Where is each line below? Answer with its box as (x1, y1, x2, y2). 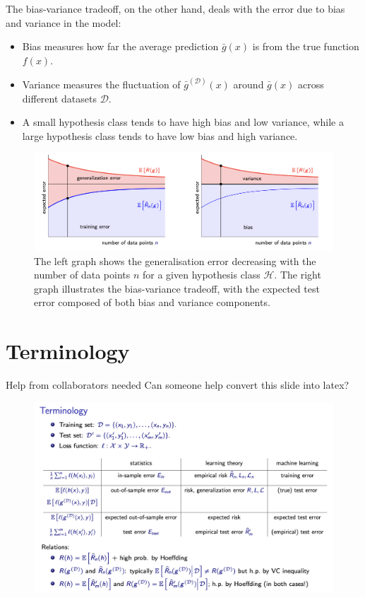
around (233, 77, 264, 92)
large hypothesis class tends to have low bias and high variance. (22, 128, 298, 143)
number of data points (34, 267, 131, 282)
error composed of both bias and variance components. (34, 295, 270, 310)
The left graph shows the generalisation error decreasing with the (34, 253, 316, 268)
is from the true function (252, 39, 359, 54)
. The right (274, 267, 321, 282)
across (297, 77, 324, 92)
